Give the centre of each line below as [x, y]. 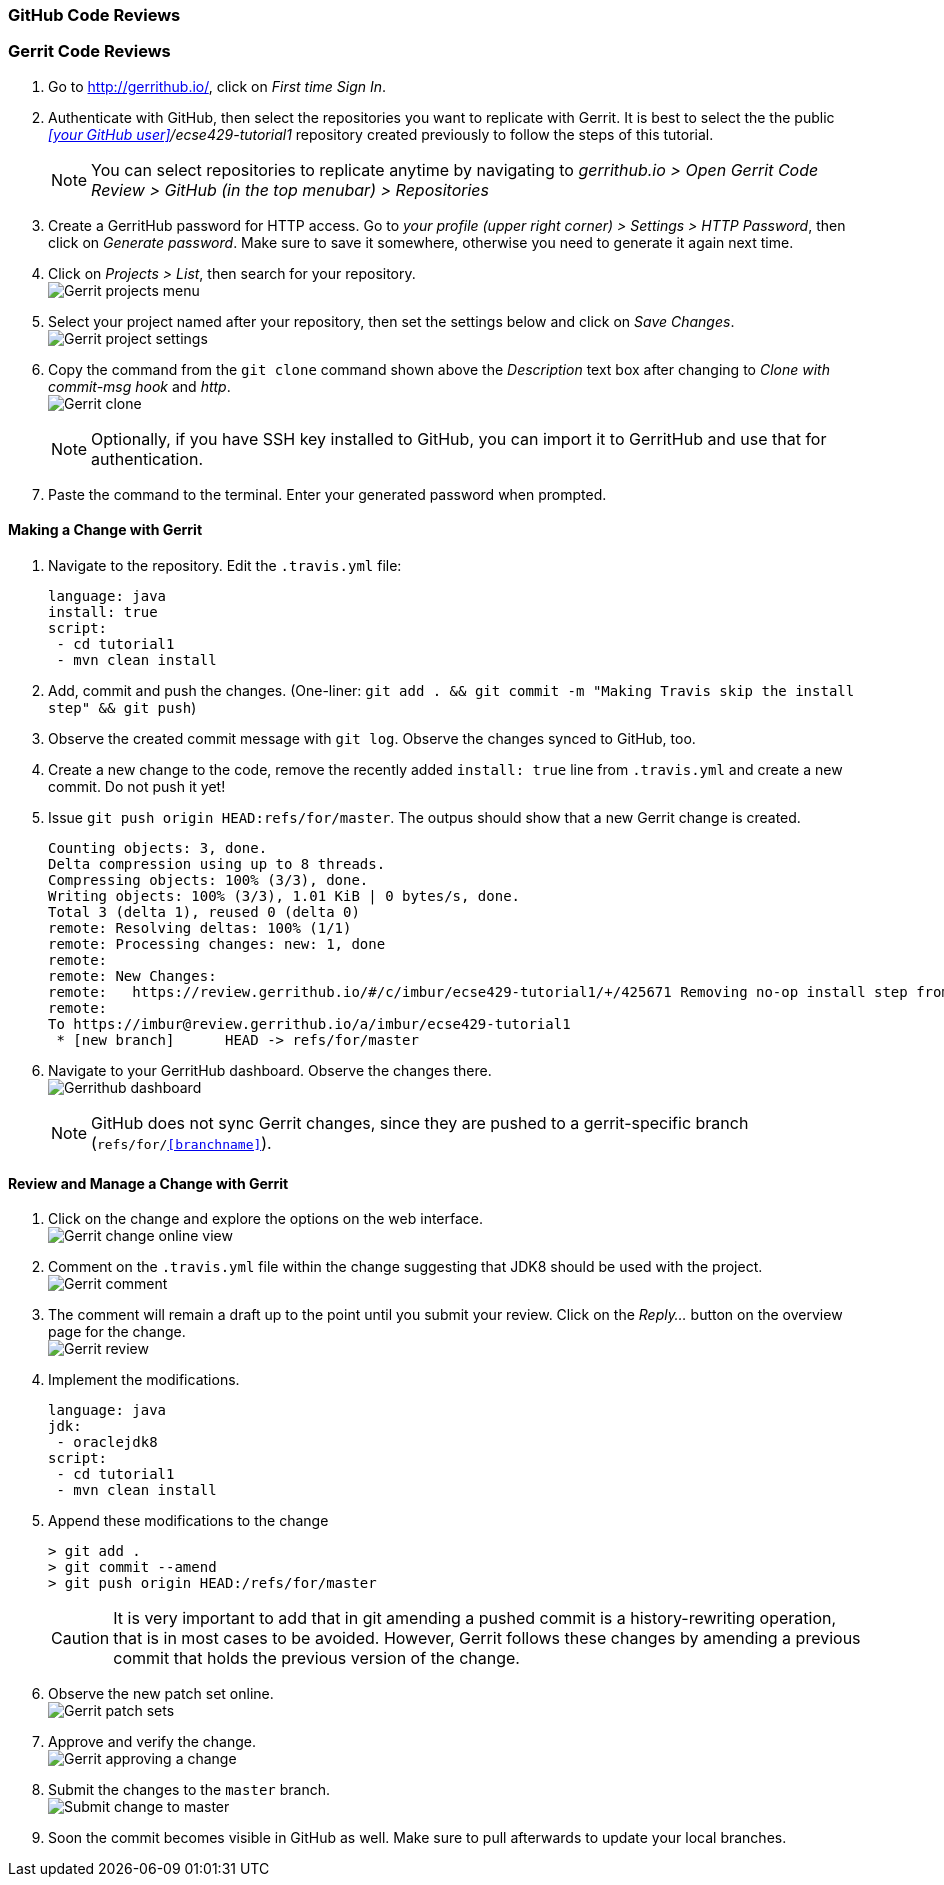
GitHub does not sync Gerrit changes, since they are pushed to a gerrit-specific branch [420, 1122]
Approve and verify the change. [152, 1742]
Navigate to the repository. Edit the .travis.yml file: [225, 565]
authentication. [147, 458]
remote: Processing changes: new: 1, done [217, 943]
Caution [80, 1638]
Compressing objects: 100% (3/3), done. [208, 879]
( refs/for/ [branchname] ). [181, 1142]
